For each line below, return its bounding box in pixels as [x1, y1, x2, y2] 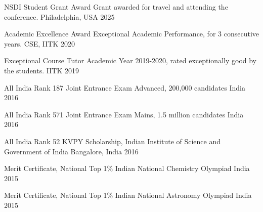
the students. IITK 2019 [4, 65, 79, 75]
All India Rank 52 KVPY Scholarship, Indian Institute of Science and [4, 136, 221, 146]
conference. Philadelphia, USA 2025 [4, 11, 115, 22]
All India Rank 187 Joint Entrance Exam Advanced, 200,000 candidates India [4, 82, 245, 93]
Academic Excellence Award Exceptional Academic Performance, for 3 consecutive [4, 28, 259, 39]
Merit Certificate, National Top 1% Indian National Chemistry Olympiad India [4, 163, 250, 174]
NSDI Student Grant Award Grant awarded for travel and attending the [4, 2, 228, 12]
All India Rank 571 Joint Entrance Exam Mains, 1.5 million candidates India [4, 109, 244, 119]
